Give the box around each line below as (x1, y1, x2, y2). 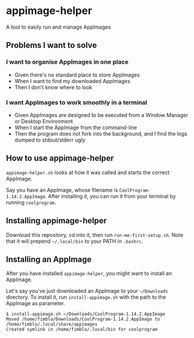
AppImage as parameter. (6, 300, 65, 307)
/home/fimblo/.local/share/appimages (6, 322, 98, 327)
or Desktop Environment (14, 118, 73, 125)
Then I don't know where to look (14, 84, 93, 91)
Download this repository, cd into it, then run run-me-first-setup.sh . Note (6, 231, 184, 238)
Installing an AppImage (6, 254, 92, 264)
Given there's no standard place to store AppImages (14, 71, 140, 78)
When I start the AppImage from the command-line (14, 124, 137, 131)
